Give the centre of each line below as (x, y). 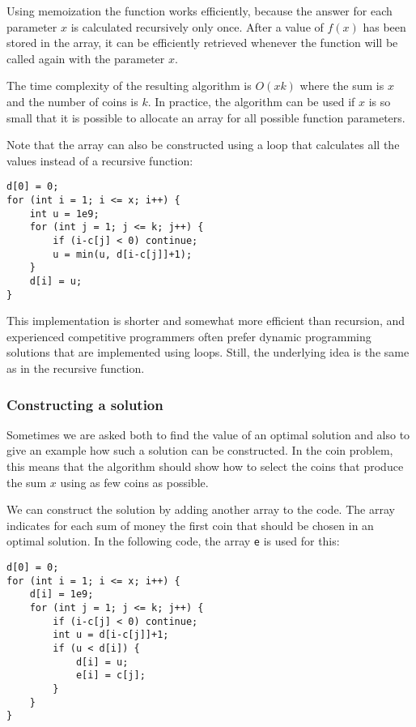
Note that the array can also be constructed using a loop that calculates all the (203, 145)
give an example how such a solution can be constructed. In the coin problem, (200, 450)
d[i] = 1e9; (62, 594)
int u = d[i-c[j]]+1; (111, 635)
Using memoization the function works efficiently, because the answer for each (200, 11)
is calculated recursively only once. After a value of (197, 26)
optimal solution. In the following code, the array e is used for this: (173, 541)
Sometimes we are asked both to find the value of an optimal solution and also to (208, 434)
